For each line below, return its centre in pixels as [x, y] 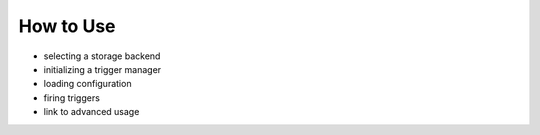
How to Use [67, 26]
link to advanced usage [91, 112]
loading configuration [87, 84]
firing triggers [71, 97]
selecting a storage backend [102, 56]
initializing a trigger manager [102, 69]
